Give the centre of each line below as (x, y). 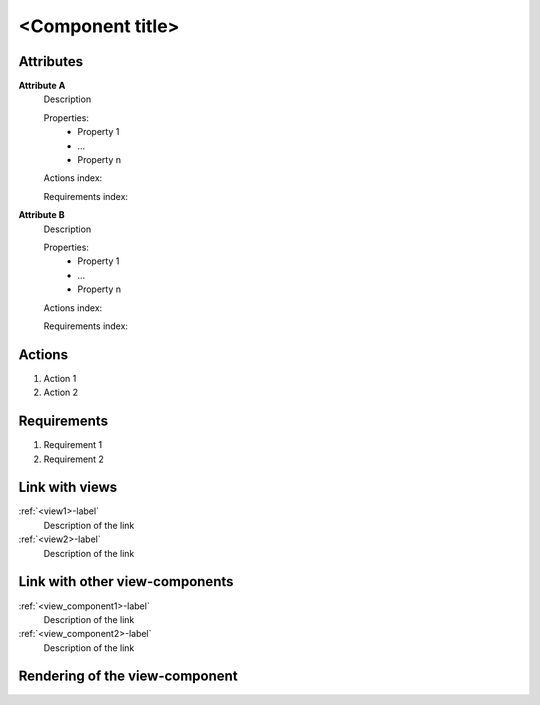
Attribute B (41, 215)
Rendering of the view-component (128, 676)
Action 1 (60, 378)
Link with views (68, 487)
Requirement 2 (74, 459)
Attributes (51, 61)
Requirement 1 (73, 445)
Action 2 (61, 392)
